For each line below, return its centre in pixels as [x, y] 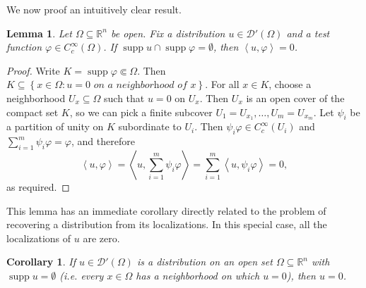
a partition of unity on [55, 126]
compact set [33, 112]
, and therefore [103, 141]
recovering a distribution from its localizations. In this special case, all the [167, 224]
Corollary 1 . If [41, 262]
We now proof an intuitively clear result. [94, 9]
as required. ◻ [38, 187]
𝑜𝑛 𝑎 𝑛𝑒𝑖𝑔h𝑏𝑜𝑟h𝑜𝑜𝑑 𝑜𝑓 [140, 86]
